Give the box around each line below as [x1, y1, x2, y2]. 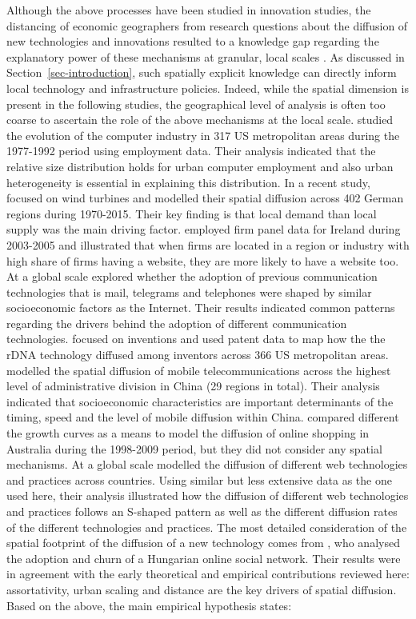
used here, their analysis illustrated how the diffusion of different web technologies [6, 487, 409, 504]
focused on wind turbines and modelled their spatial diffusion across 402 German [6, 190, 404, 206]
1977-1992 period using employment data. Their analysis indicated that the [6, 142, 376, 159]
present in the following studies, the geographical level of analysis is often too [6, 95, 386, 112]
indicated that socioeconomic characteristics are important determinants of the [6, 393, 394, 409]
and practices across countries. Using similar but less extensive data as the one [6, 471, 392, 488]
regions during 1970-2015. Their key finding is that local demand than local [6, 205, 377, 222]
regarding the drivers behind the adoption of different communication [6, 314, 347, 331]
